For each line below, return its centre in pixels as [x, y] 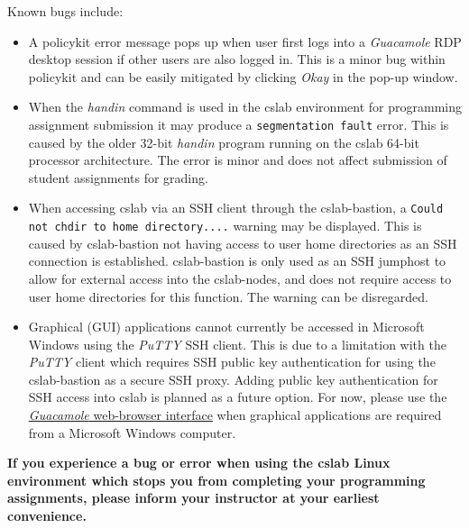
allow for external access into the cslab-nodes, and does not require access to [240, 278]
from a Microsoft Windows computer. [132, 432]
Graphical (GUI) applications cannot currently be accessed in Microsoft [226, 327]
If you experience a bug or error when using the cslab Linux [199, 463]
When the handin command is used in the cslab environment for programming [245, 107]
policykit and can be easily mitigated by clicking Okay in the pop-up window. [243, 76]
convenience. [47, 516]
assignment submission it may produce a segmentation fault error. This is [239, 124]
